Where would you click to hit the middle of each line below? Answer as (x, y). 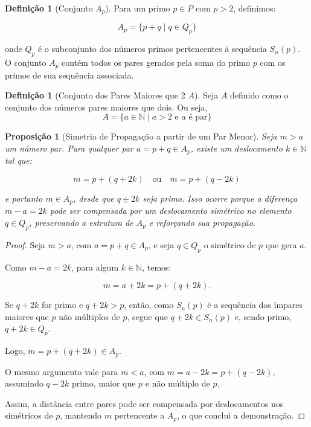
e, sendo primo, (263, 316)
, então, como (149, 305)
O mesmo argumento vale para (62, 371)
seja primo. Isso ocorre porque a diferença (220, 198)
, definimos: (255, 8)
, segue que (147, 316)
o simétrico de (230, 244)
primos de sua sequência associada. (69, 75)
